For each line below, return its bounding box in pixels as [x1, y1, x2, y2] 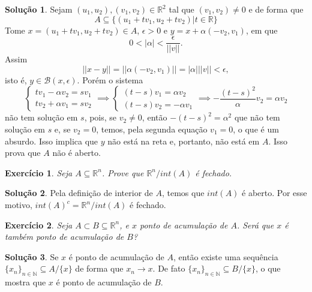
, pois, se [84, 111, 117, 124]
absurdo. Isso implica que [5, 134, 98, 147]
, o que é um [233, 123, 279, 136]
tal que [169, 3, 194, 15]
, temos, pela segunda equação [96, 123, 208, 136]
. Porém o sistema [77, 73, 143, 86]
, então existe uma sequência [173, 250, 278, 263]
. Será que [236, 218, 274, 231]
